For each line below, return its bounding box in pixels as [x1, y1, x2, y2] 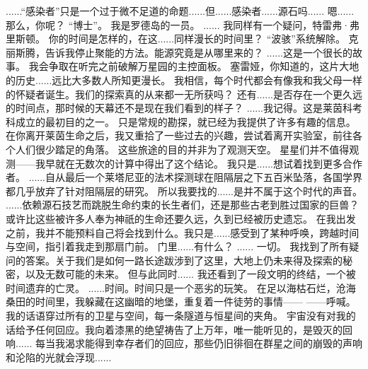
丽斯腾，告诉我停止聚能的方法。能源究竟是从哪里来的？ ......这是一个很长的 [6, 45, 353, 59]
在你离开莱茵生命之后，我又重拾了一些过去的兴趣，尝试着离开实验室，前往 [6, 128, 352, 143]
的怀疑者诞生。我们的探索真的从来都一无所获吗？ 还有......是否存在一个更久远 [6, 86, 363, 101]
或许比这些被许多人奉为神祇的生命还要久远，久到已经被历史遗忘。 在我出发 [6, 211, 356, 225]
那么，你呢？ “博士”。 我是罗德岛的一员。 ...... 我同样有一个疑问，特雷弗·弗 [6, 17, 360, 32]
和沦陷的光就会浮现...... [6, 349, 112, 364]
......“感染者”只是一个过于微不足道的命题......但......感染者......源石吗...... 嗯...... [6, 4, 355, 18]
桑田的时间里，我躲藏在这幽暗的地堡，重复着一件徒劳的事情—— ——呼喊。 [6, 294, 356, 309]
